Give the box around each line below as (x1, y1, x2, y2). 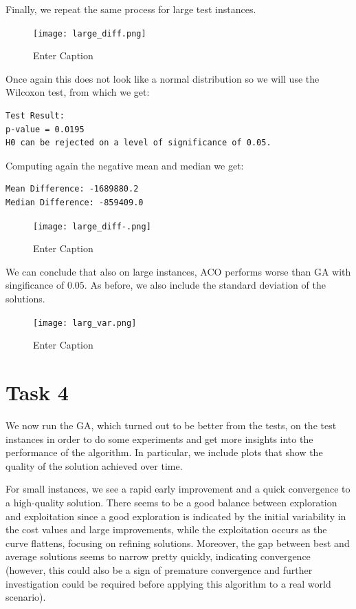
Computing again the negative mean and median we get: (5, 158, 244, 172)
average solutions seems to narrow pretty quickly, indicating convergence (5, 549, 311, 564)
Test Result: (5, 111, 65, 121)
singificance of (5, 278, 65, 292)
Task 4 (5, 378, 69, 406)
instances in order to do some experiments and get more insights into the (5, 431, 313, 446)
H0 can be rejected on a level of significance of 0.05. (5, 138, 271, 148)
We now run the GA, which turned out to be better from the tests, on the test (5, 418, 337, 432)
